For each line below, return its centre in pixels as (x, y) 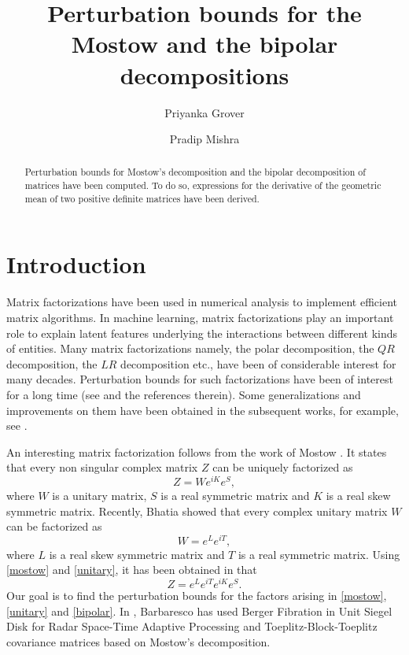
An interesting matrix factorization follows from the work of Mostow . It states (197, 451)
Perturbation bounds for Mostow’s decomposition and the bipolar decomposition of (195, 172)
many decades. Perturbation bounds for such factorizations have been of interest (200, 379)
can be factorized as (54, 526)
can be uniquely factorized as (283, 467)
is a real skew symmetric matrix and (137, 554)
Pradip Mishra (204, 139)
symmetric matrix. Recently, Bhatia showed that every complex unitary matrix (197, 511)
